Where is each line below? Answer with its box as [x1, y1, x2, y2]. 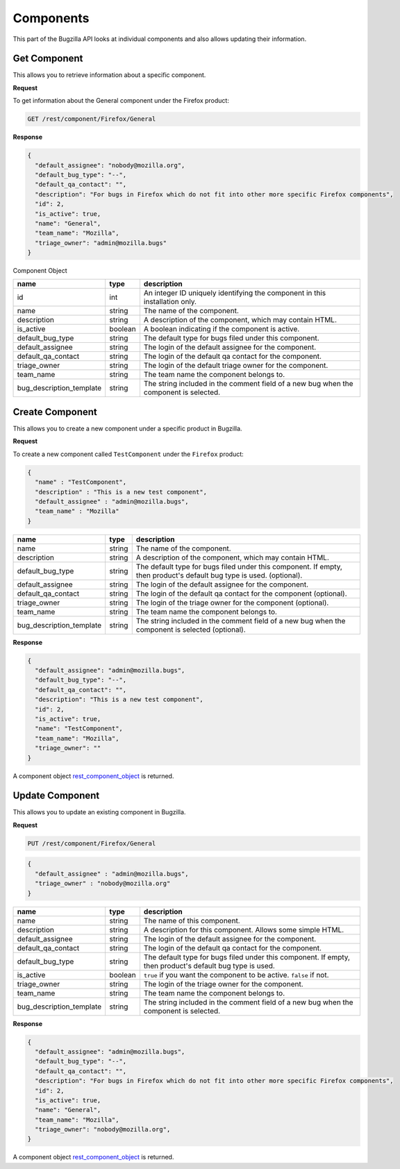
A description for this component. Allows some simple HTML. [143, 925, 344, 934]
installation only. [143, 297, 197, 307]
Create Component [12, 406, 97, 418]
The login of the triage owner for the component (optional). [135, 598, 329, 607]
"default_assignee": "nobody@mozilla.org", [35, 161, 185, 169]
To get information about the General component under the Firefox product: [12, 96, 229, 105]
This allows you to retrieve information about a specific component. [12, 71, 206, 79]
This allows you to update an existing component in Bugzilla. [12, 808, 186, 816]
